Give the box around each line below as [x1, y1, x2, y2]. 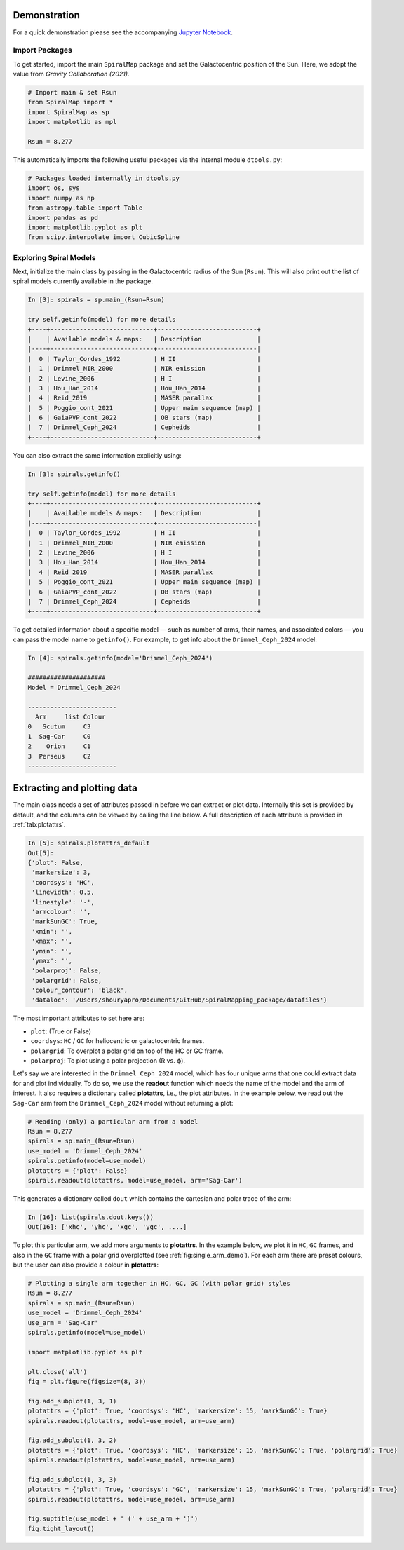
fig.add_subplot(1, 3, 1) [27, 1397, 117, 1405]
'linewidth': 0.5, [32, 888, 95, 897]
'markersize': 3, [32, 869, 91, 876]
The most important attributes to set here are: [13, 1014, 145, 1023]
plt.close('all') [27, 1368, 88, 1375]
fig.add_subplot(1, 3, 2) [27, 1436, 117, 1444]
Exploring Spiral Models [13, 252, 96, 262]
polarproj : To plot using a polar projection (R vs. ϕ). [30, 1056, 186, 1065]
